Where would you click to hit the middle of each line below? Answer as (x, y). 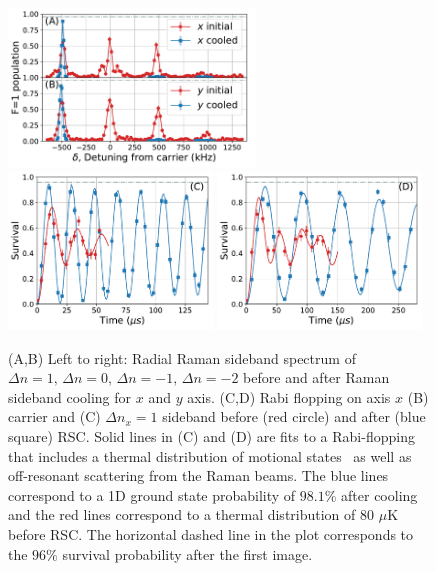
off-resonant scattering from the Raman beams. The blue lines (198, 475)
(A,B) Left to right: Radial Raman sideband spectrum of (182, 357)
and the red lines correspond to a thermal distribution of (182, 514)
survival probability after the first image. (187, 553)
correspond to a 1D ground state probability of (152, 494)
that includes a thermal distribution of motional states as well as (210, 455)
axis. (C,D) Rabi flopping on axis (289, 396)
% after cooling (371, 494)
